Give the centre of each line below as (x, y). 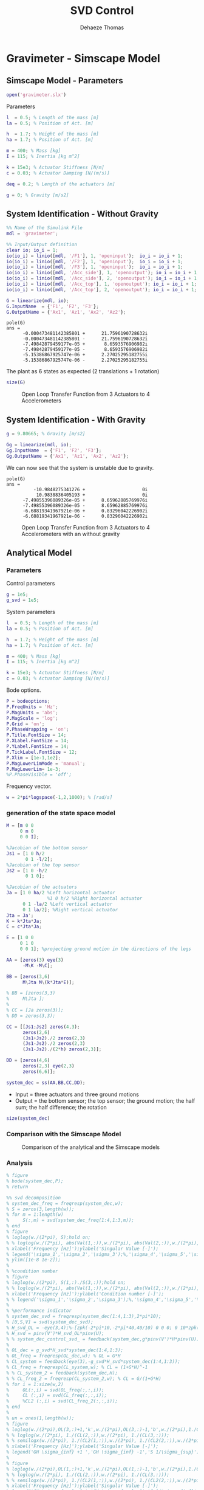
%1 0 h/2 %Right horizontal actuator (95, 898)
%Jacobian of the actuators (42, 887)
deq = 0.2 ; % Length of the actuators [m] (61, 184)
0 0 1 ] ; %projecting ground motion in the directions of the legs (105, 949)
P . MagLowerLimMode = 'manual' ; (46, 764)
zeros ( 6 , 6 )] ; (39, 1071)
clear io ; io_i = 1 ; (32, 250)
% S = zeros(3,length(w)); (40, 1209)
